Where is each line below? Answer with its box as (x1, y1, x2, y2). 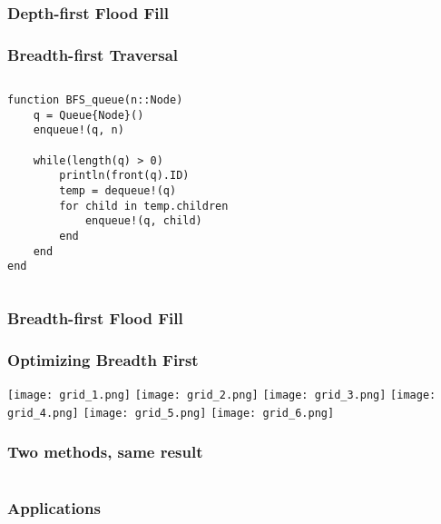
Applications (7, 497, 101, 519)
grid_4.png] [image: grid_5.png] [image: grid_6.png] (7, 406, 335, 420)
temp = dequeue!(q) (59, 184, 177, 197)
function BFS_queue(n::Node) (7, 94, 183, 107)
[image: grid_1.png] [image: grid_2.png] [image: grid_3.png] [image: (7, 389, 436, 401)
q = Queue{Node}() (33, 108, 144, 122)
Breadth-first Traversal (7, 43, 179, 65)
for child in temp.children (59, 199, 229, 213)
